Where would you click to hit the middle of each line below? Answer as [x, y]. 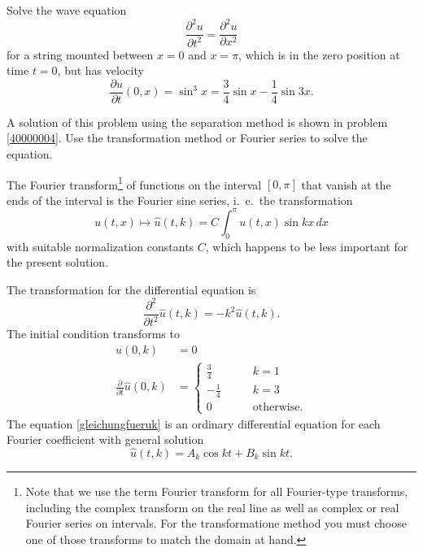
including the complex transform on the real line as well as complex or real [212, 507]
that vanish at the [346, 184]
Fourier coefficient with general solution [105, 439]
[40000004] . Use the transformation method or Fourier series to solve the [187, 138]
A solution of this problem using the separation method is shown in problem [197, 122]
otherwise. [278, 408]
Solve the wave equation [67, 10]
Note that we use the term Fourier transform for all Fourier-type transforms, [217, 491]
